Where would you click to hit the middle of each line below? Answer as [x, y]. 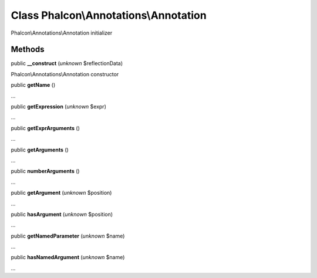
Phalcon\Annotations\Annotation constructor [65, 74]
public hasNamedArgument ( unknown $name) [68, 257]
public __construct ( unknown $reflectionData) [67, 63]
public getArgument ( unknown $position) [61, 193]
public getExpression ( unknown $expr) [59, 107]
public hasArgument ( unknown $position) [62, 214]
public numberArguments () [45, 171]
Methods [28, 50]
